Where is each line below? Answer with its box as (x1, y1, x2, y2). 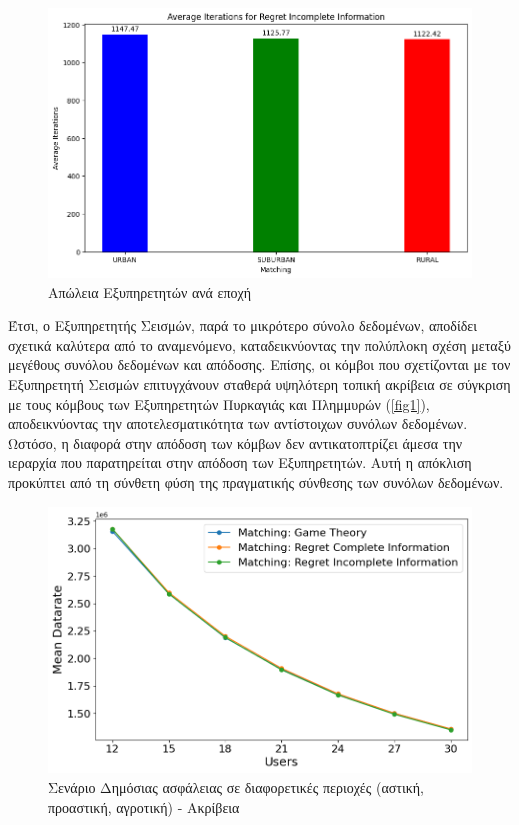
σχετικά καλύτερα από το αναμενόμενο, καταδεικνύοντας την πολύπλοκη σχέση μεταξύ (8, 334, 511, 355)
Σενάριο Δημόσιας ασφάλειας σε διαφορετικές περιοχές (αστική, (48, 777, 424, 798)
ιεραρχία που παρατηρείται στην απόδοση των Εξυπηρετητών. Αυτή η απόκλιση (8, 452, 472, 473)
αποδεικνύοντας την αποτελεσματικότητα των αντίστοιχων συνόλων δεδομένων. (8, 413, 468, 434)
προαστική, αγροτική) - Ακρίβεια (48, 796, 240, 817)
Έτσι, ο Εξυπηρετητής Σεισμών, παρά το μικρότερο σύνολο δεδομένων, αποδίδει (8, 315, 477, 336)
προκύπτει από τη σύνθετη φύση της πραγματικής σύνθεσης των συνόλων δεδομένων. (8, 471, 504, 492)
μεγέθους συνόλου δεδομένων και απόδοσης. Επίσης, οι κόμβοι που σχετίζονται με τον (8, 354, 511, 375)
